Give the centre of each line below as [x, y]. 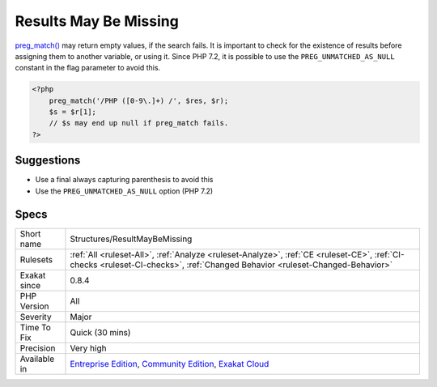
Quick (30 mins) [100, 332]
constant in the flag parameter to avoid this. [88, 68]
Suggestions [48, 161]
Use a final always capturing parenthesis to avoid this [124, 180]
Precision [38, 348]
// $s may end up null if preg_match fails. [139, 123]
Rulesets [36, 259]
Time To [36, 327]
